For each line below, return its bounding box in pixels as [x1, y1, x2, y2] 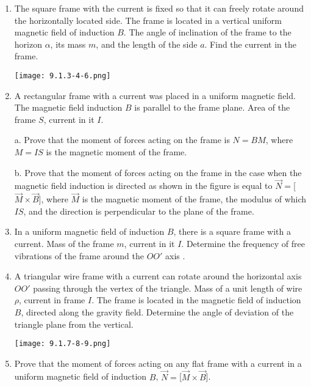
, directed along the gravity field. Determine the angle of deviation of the [21, 305, 294, 318]
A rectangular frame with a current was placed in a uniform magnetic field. [14, 89, 296, 101]
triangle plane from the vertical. [14, 317, 134, 330]
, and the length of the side [96, 37, 198, 50]
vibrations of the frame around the [14, 249, 144, 262]
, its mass [50, 37, 86, 50]
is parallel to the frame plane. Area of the [134, 101, 290, 114]
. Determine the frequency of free [181, 237, 305, 249]
